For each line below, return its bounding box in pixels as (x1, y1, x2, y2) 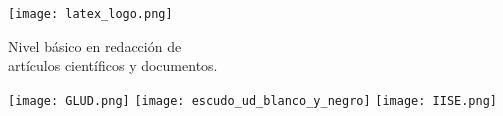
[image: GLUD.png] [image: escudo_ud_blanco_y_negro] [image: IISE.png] (8, 93, 497, 108)
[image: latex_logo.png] (8, 7, 173, 21)
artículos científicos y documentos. (8, 55, 218, 76)
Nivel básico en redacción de (8, 35, 182, 56)
